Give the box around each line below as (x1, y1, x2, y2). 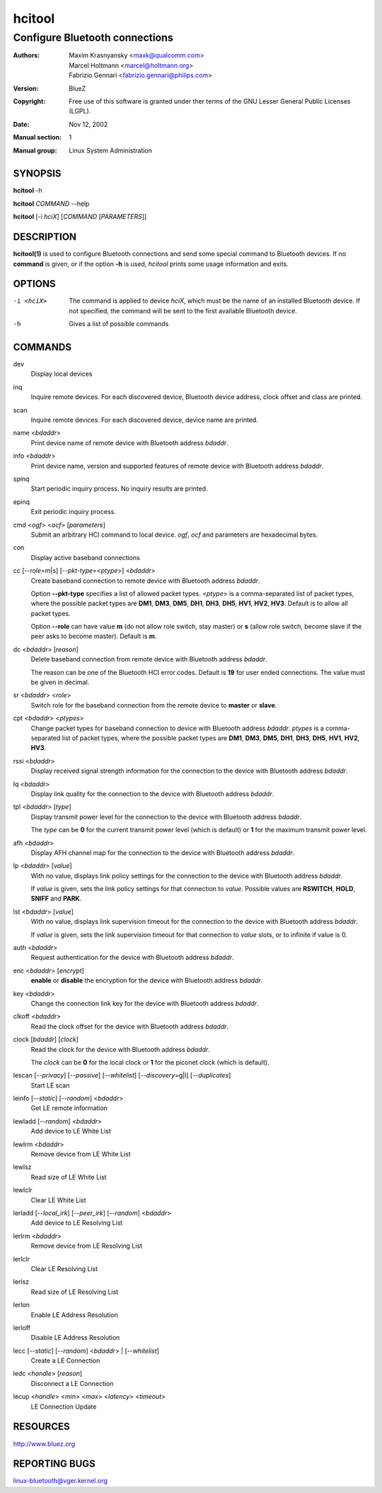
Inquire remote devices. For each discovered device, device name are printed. (30, 415, 258, 425)
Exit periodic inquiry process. (30, 508, 116, 516)
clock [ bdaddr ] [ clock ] (13, 1035, 79, 1044)
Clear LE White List (30, 1195, 86, 1204)
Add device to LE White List (30, 1127, 111, 1136)
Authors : (13, 51, 40, 60)
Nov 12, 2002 (69, 120, 108, 128)
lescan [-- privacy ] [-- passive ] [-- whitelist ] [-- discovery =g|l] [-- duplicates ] (13, 1071, 231, 1080)
